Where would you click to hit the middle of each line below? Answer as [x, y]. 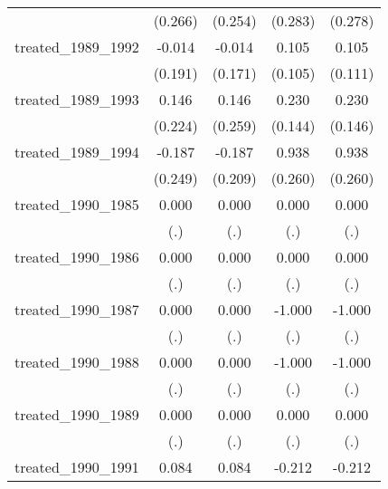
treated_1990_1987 [77, 309]
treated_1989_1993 [77, 99]
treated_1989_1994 [77, 152]
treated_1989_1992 [77, 47]
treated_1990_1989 [77, 414]
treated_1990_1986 [77, 257]
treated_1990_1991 [77, 467]
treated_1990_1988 [77, 362]
